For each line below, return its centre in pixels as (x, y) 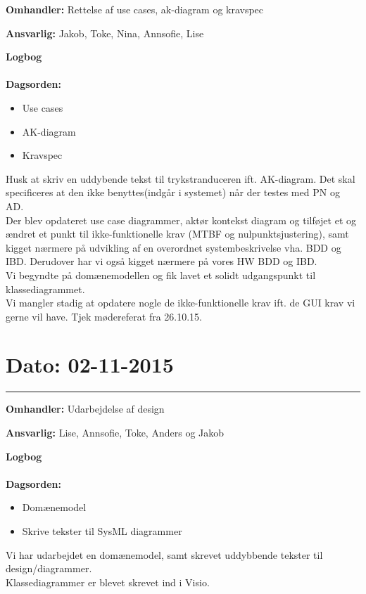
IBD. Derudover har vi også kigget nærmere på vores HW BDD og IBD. (162, 261)
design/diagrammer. (49, 568)
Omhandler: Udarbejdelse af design (85, 409)
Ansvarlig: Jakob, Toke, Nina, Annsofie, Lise (105, 33)
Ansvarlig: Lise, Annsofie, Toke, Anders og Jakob (115, 432)
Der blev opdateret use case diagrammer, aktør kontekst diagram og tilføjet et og (181, 220)
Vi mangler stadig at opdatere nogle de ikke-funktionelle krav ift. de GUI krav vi (181, 303)
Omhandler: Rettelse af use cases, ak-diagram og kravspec (135, 9)
